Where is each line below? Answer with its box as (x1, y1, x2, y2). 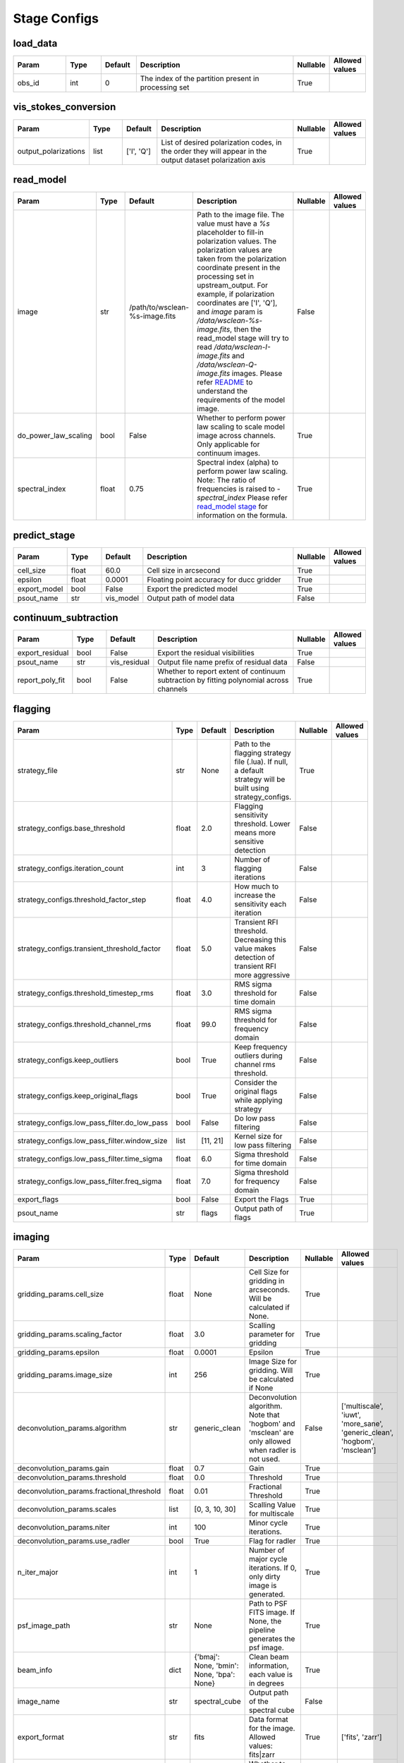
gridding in (248, 1276, 285, 1286)
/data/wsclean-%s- (197, 316, 263, 326)
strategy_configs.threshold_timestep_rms (17, 988, 154, 998)
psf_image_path (17, 1621, 71, 1630)
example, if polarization (197, 289, 275, 299)
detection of (234, 952, 275, 962)
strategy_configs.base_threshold (17, 823, 126, 833)
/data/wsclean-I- (214, 342, 271, 352)
